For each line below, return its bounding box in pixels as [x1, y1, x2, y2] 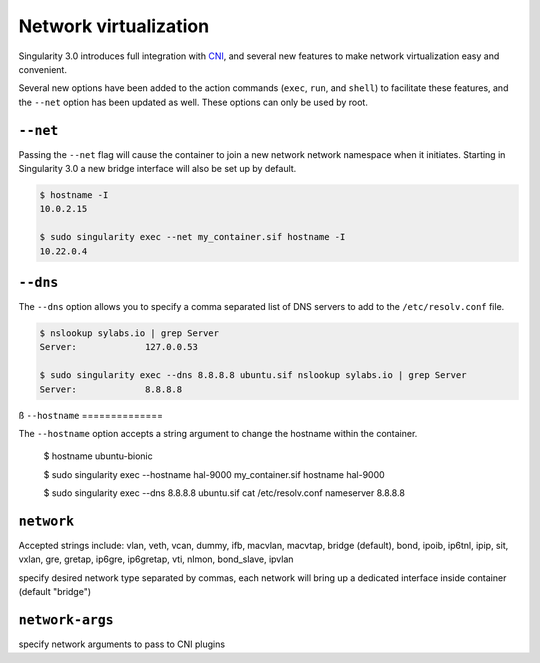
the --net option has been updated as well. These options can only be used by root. [18, 96, 369, 108]
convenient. [18, 63, 67, 75]
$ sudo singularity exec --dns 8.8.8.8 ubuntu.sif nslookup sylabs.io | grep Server [39, 370, 467, 381]
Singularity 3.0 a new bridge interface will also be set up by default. [18, 163, 297, 175]
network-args [18, 612, 114, 629]
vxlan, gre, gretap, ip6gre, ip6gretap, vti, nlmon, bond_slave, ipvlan [18, 553, 294, 565]
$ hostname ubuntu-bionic [43, 450, 154, 462]
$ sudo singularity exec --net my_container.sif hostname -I [39, 231, 346, 243]
